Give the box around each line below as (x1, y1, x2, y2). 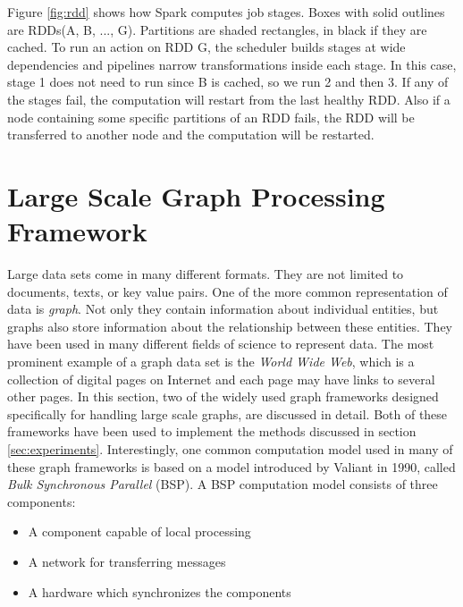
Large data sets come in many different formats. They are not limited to (7, 265, 404, 283)
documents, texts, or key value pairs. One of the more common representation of (7, 282, 448, 300)
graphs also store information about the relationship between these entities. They (7, 316, 453, 335)
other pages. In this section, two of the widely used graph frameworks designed (7, 387, 439, 406)
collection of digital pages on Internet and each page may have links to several (7, 369, 435, 388)
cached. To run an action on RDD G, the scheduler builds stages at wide (7, 38, 406, 56)
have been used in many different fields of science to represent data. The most (7, 334, 434, 353)
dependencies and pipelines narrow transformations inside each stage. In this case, (7, 55, 457, 73)
